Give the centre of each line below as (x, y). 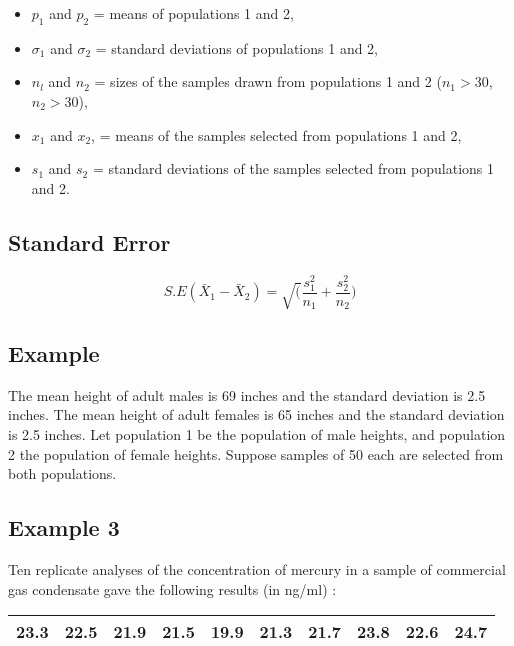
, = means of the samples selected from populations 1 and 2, (276, 134)
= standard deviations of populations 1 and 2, (237, 47)
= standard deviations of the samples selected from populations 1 (293, 168)
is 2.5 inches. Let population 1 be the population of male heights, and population (257, 434)
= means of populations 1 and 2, (193, 13)
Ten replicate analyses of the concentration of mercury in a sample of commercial (257, 569)
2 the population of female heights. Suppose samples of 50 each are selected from (256, 453)
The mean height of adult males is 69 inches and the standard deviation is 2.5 (247, 394)
